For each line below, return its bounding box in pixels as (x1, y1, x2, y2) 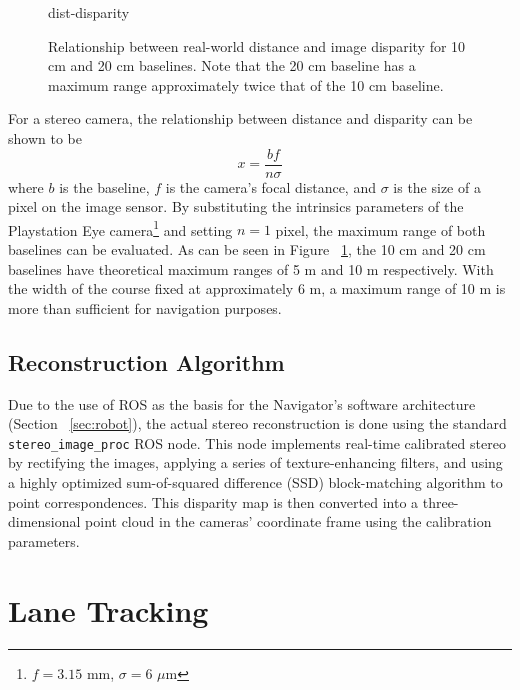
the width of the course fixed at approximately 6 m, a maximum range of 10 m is (8, 278, 506, 299)
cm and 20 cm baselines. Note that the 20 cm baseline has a (48, 55, 416, 76)
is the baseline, (59, 176, 150, 197)
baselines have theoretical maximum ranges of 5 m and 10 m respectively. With (8, 258, 494, 279)
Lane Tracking (8, 589, 209, 630)
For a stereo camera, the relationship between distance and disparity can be (8, 108, 473, 129)
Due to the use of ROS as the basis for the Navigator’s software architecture (8, 393, 476, 414)
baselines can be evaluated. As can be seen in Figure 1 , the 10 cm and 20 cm (8, 239, 486, 260)
